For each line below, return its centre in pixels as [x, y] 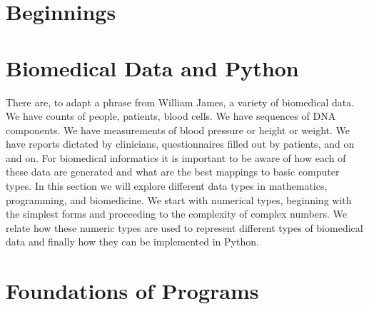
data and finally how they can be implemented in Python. [132, 242]
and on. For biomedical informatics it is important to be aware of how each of [176, 157]
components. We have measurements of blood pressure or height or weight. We [178, 130]
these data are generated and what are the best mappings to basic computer [173, 172]
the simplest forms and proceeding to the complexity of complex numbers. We [176, 214]
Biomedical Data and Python [152, 67]
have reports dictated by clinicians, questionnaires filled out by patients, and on [180, 144]
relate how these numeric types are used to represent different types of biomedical [184, 227]
